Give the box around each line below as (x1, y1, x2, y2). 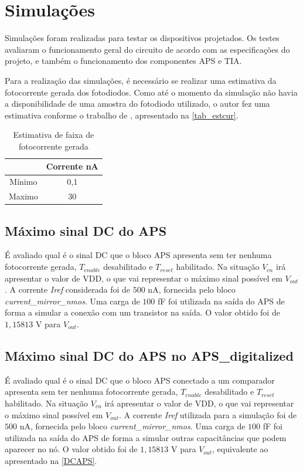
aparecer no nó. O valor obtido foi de (5, 443, 138, 455)
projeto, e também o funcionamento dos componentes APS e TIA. (5, 55, 242, 67)
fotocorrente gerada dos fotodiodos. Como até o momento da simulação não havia (5, 86, 298, 98)
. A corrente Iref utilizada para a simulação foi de (118, 408, 297, 421)
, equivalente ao (212, 443, 268, 455)
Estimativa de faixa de (13, 128, 94, 141)
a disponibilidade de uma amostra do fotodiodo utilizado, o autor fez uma (5, 97, 270, 110)
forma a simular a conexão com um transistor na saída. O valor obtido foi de (5, 306, 280, 318)
